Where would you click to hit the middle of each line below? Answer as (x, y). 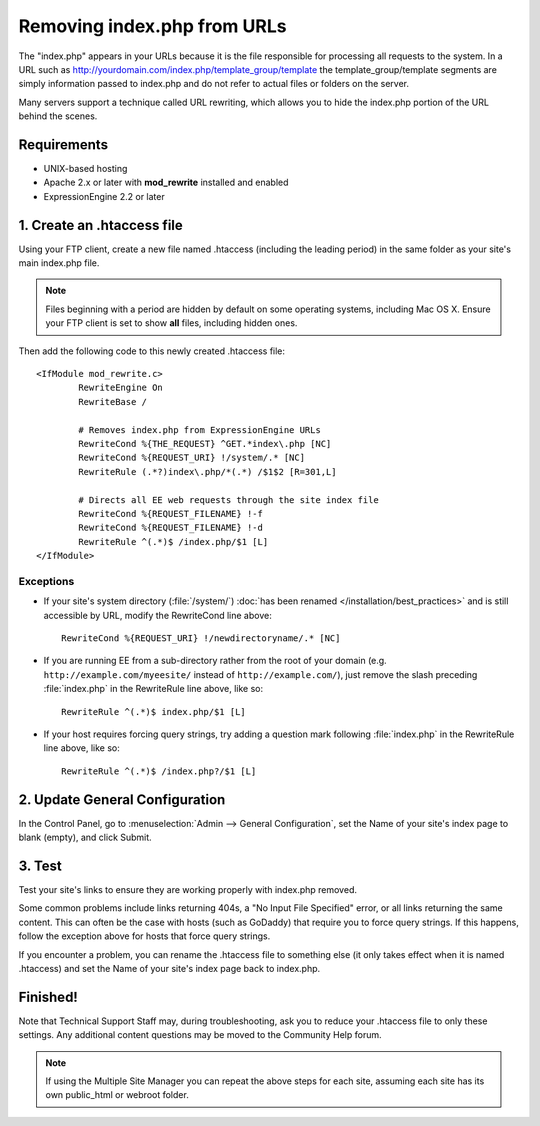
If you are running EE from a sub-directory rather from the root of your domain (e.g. (215, 661)
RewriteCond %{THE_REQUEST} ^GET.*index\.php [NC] (205, 443)
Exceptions (46, 581)
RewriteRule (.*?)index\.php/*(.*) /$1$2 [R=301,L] (207, 471)
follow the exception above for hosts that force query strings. (144, 936)
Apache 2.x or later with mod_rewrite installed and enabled (166, 182)
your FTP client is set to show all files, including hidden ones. (171, 323)
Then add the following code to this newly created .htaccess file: (151, 351)
